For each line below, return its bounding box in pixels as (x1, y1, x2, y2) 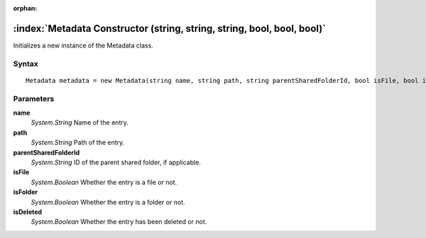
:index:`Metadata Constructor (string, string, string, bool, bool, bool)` (13, 22, 327, 35)
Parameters (13, 93, 55, 103)
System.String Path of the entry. (31, 138, 125, 147)
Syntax (13, 59, 38, 69)
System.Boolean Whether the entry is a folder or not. (31, 198, 185, 206)
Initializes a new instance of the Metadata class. (13, 41, 154, 50)
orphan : (13, 4, 38, 12)
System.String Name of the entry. (31, 118, 129, 127)
